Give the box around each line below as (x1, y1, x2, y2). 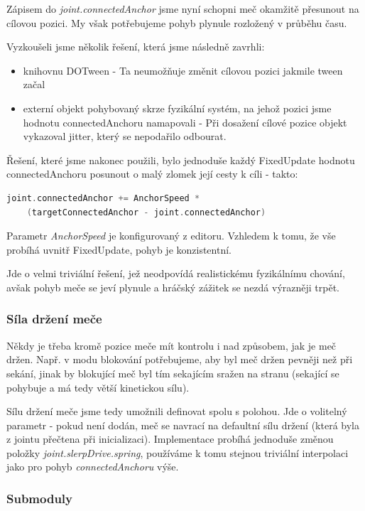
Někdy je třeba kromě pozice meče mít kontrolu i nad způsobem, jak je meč (6, 338, 337, 353)
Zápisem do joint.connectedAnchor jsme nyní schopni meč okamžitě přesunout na (6, 1, 359, 16)
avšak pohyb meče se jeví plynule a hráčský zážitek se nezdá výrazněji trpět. (6, 279, 339, 294)
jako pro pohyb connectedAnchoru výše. (6, 459, 179, 474)
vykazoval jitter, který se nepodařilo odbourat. (23, 129, 227, 144)
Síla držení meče (6, 310, 102, 328)
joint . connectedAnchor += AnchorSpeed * (6, 193, 200, 203)
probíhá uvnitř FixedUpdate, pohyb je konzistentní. (6, 242, 231, 257)
